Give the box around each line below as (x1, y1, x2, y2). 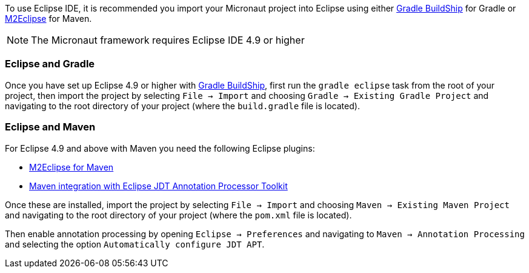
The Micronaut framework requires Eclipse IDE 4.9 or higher (31, 34, 305, 46)
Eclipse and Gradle (5, 58, 95, 70)
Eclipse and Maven (5, 121, 96, 133)
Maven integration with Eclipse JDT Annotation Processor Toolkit (29, 180, 288, 191)
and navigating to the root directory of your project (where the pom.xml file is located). (5, 209, 352, 220)
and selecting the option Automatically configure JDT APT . (5, 238, 265, 249)
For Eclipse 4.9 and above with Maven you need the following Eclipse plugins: (5, 143, 315, 153)
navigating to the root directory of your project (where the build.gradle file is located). (5, 100, 360, 111)
